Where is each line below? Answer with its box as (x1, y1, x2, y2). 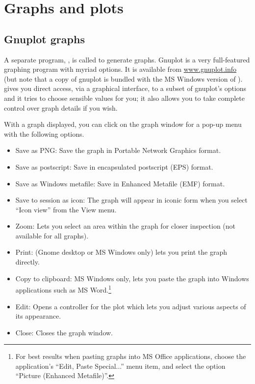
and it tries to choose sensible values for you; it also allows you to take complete (4, 92, 245, 103)
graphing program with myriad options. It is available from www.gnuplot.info (4, 64, 237, 74)
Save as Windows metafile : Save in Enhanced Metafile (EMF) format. (15, 178, 225, 188)
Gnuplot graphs (4, 31, 85, 46)
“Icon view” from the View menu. (15, 204, 117, 214)
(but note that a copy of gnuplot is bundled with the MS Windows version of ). (4, 73, 243, 84)
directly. (15, 257, 40, 267)
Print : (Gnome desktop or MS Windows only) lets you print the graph (15, 247, 228, 257)
